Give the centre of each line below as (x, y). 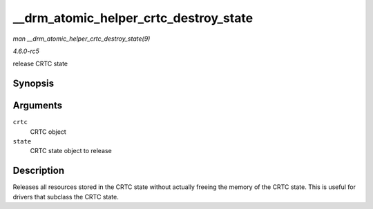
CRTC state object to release (71, 151)
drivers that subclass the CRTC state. (66, 197)
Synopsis (34, 84)
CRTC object (48, 132)
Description (39, 171)
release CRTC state (40, 64)
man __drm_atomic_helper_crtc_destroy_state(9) (82, 39)
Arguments (38, 106)
